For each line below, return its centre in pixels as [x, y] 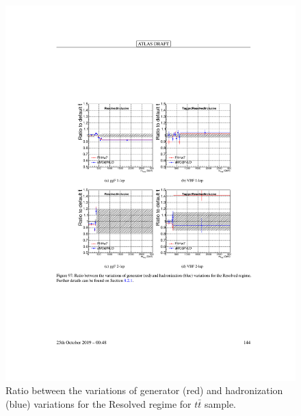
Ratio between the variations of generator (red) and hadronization [144, 390]
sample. [220, 404]
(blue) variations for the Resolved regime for [99, 404]
